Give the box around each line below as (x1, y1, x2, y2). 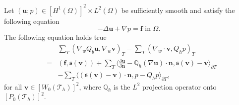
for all (4, 81, 22, 92)
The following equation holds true (4, 32, 107, 42)
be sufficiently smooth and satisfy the (121, 4, 235, 15)
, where (79, 81, 101, 92)
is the (113, 81, 130, 92)
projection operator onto (142, 81, 217, 92)
